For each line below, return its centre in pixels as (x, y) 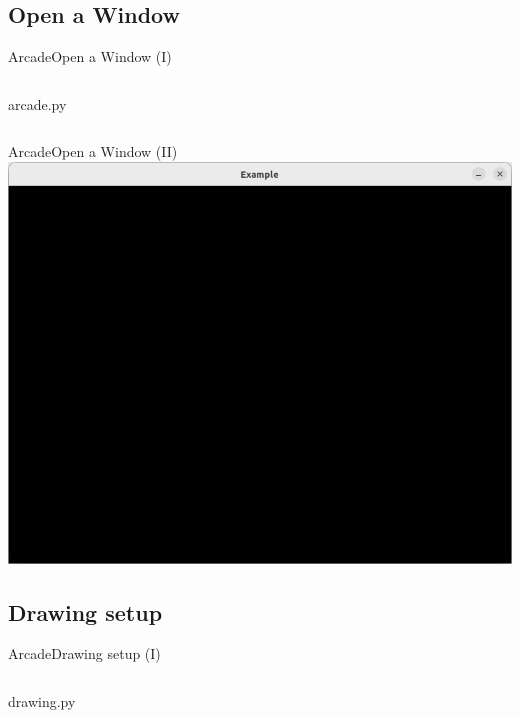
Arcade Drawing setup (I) (84, 653)
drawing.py (42, 700)
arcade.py (37, 103)
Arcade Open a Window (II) (93, 151)
